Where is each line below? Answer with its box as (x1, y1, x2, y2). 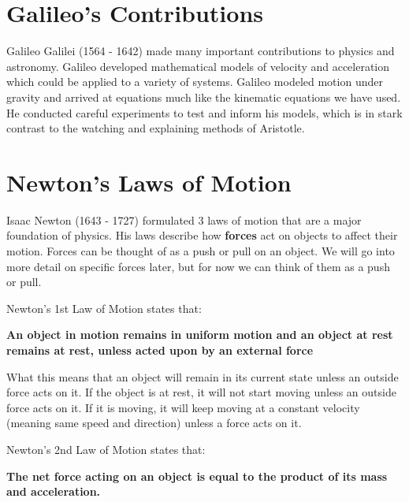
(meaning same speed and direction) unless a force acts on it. (6, 415, 302, 431)
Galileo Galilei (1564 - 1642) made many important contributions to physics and (6, 43, 395, 59)
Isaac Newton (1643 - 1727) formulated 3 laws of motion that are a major (6, 211, 362, 228)
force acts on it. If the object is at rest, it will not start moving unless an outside (6, 384, 396, 400)
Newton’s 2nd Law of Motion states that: (6, 441, 206, 457)
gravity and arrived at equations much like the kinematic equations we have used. (6, 88, 401, 105)
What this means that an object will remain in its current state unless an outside (6, 368, 399, 385)
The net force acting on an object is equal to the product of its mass (6, 467, 388, 484)
